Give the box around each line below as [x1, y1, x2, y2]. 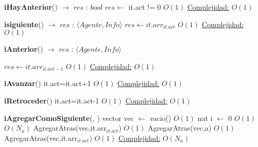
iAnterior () [4, 44, 43, 54]
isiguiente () [4, 18, 44, 29]
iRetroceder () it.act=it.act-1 [4, 95, 99, 106]
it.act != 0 [128, 2, 161, 12]
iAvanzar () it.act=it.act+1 [4, 78, 91, 89]
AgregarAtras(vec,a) [148, 122, 212, 133]
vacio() [150, 112, 171, 123]
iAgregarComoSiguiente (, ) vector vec [4, 112, 134, 123]
